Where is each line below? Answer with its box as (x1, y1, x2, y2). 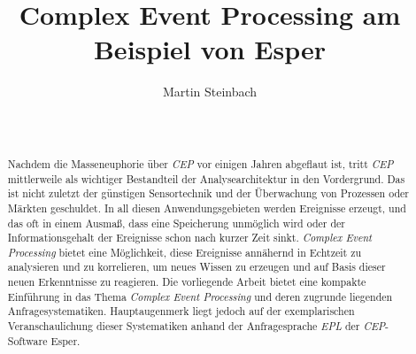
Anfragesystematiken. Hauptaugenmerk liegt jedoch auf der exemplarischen (7, 304, 355, 319)
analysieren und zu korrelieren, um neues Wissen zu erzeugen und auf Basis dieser (7, 259, 386, 274)
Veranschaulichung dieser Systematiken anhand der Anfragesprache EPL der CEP (7, 319, 386, 334)
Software (7, 333, 48, 348)
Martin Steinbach (162, 82, 258, 101)
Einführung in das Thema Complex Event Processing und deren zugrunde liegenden (7, 289, 393, 304)
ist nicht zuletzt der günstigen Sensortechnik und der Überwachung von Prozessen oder (7, 186, 409, 201)
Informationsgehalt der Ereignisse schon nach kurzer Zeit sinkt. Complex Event (7, 230, 373, 245)
